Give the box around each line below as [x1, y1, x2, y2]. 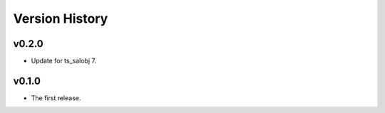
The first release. [31, 93, 81, 102]
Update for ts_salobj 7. [31, 57, 96, 65]
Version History [13, 11, 108, 26]
